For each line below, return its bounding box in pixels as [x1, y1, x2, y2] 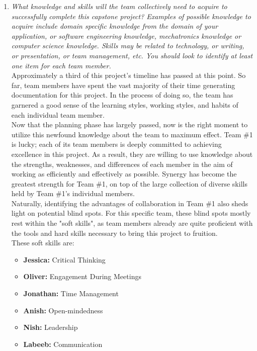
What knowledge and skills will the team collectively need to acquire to [11, 1, 227, 11]
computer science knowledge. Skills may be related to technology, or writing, [11, 40, 244, 51]
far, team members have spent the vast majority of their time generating [11, 79, 235, 90]
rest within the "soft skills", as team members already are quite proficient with [11, 218, 253, 228]
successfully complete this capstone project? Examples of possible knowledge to [11, 11, 251, 21]
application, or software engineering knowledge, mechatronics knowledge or [11, 30, 241, 41]
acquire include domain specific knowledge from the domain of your [11, 21, 218, 31]
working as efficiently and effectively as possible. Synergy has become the [11, 168, 237, 179]
